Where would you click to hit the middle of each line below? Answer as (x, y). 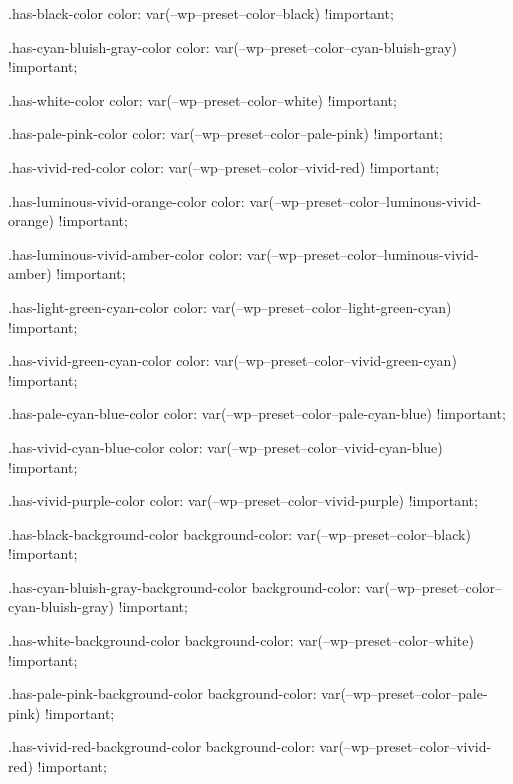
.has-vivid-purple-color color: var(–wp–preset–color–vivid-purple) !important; (243, 500)
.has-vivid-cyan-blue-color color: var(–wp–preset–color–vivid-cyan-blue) (225, 446)
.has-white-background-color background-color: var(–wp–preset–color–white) (241, 640)
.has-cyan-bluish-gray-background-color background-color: (184, 586)
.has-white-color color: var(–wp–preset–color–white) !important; (202, 99)
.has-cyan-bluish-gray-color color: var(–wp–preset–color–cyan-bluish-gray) (233, 46)
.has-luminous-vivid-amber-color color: (125, 253)
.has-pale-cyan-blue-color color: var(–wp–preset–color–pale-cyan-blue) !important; (257, 413)
